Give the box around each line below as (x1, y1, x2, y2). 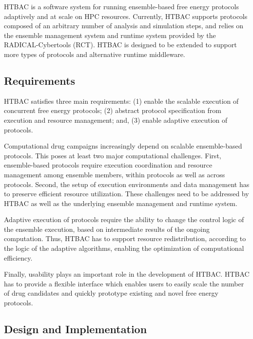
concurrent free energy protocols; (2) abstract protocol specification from (4, 105, 221, 115)
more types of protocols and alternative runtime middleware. (4, 49, 185, 59)
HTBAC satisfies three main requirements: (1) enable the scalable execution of (4, 95, 239, 106)
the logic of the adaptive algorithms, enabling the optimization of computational (4, 243, 244, 253)
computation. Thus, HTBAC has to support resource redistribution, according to (4, 233, 246, 244)
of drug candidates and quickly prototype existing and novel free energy (4, 288, 218, 298)
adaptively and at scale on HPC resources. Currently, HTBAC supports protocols (4, 11, 248, 21)
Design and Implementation (4, 321, 147, 337)
